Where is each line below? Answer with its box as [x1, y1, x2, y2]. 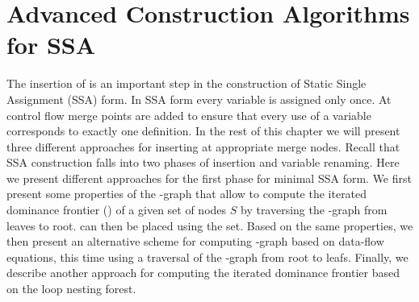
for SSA [6, 28, 96, 61]
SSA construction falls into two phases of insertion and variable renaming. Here [6, 154, 400, 171]
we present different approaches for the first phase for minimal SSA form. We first [6, 169, 412, 186]
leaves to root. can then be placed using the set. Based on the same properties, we [6, 217, 413, 234]
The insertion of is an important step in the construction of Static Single [6, 75, 367, 92]
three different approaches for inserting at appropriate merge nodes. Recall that [6, 138, 400, 155]
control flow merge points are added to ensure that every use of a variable [6, 106, 371, 123]
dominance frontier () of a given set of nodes [6, 201, 227, 218]
